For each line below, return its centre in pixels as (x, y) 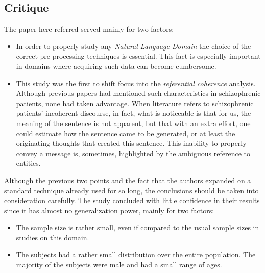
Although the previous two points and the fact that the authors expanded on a (128, 180)
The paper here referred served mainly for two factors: (89, 29)
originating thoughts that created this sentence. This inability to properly (131, 143)
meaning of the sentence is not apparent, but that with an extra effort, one (133, 123)
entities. (28, 163)
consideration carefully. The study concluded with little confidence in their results (132, 200)
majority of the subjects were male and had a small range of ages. (119, 265)
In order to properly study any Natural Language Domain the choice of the (134, 46)
